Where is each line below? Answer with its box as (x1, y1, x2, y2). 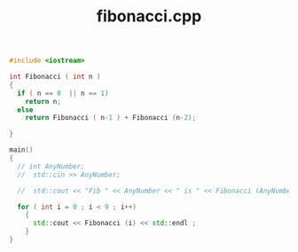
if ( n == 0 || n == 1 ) (17, 89, 109, 98)
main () (9, 146, 34, 154)
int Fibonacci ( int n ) (9, 73, 101, 82)
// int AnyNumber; (17, 161, 86, 170)
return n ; (25, 97, 62, 106)
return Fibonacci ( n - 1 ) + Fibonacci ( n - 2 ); (25, 114, 197, 122)
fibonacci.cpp (96, 6, 202, 27)
